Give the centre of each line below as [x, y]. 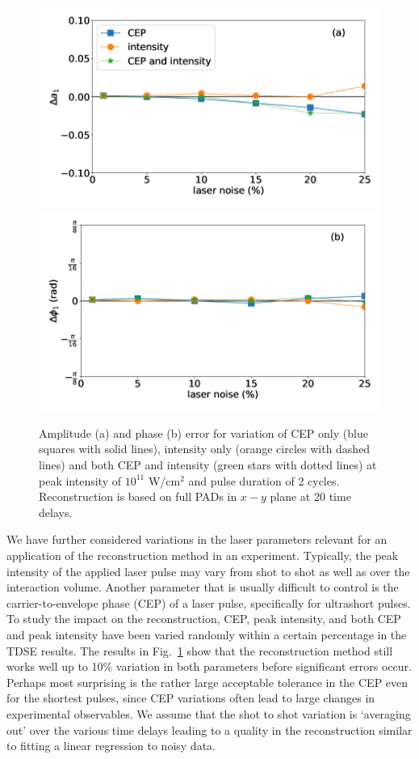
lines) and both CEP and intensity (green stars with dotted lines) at [208, 465]
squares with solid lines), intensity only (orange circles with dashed [205, 449]
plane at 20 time [310, 496]
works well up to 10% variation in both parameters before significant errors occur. [209, 666]
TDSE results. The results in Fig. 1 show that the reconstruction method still [200, 650]
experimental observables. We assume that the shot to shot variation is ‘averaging [209, 713]
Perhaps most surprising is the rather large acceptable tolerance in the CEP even [207, 682]
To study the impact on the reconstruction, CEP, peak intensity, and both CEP [204, 619]
